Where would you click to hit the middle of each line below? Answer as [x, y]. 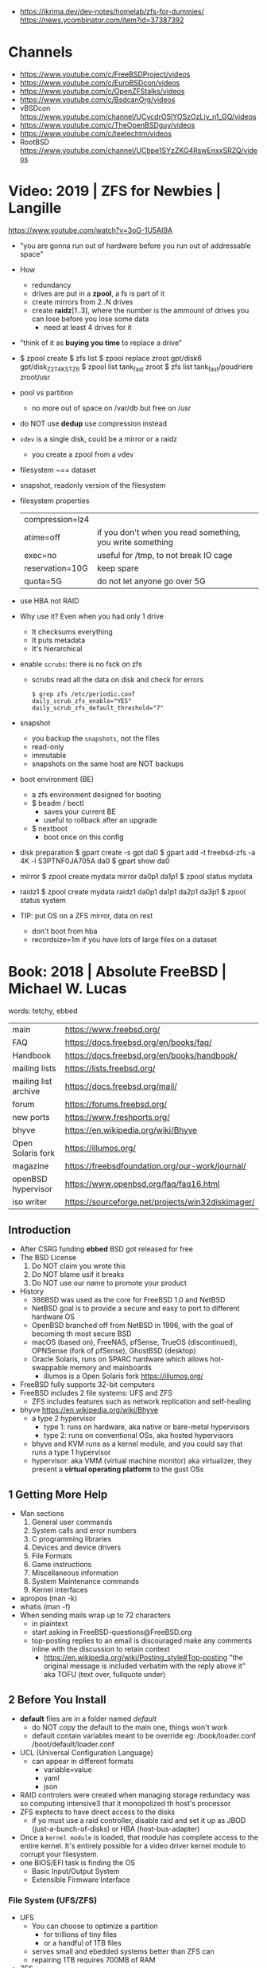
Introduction [40, 1230]
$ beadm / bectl [58, 803]
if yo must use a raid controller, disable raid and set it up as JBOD [139, 1821]
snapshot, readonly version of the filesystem [93, 485]
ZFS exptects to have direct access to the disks [97, 1812]
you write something [135, 542]
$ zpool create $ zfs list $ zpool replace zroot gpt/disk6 [111, 358]
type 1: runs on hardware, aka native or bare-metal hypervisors [147, 1427]
